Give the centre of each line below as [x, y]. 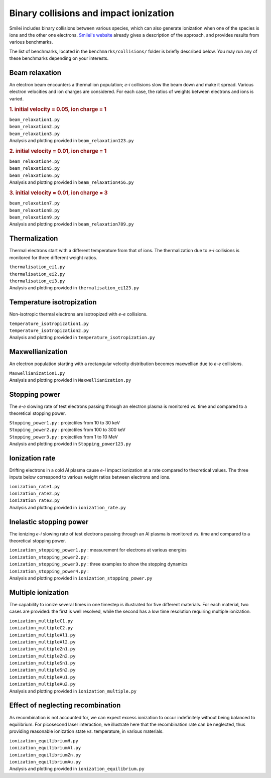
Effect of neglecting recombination [65, 705]
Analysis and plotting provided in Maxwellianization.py [70, 380]
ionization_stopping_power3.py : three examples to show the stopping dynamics [98, 564]
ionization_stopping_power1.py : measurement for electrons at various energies [98, 550]
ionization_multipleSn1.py [42, 663]
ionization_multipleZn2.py [42, 656]
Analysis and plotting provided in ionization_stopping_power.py [81, 578]
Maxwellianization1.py [37, 373]
